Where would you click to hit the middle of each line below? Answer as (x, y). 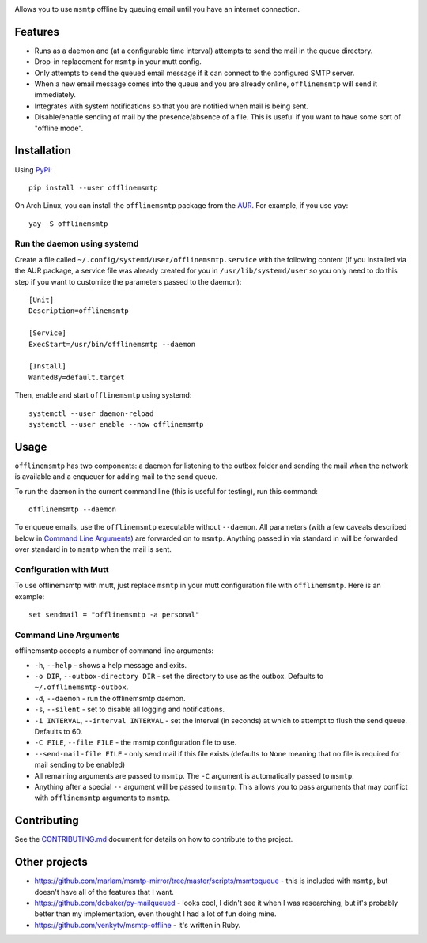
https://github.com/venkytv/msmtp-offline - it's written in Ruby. (138, 925)
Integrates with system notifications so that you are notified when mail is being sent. (171, 106)
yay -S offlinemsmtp (68, 224)
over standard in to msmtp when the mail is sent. (93, 549)
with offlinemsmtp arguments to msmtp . (102, 798)
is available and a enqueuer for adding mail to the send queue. (116, 477)
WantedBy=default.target (77, 377)
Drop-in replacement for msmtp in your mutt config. (118, 62)
